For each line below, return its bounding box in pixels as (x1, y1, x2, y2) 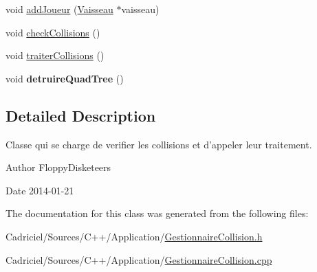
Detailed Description (6, 104, 156, 126)
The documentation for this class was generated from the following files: (6, 206, 309, 220)
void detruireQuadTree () (6, 71, 124, 85)
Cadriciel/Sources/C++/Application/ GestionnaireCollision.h (6, 229, 263, 243)
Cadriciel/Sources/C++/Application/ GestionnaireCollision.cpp (6, 252, 272, 267)
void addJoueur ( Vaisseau (6, 2, 113, 16)
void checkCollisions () (6, 25, 100, 39)
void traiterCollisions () (6, 48, 105, 63)
